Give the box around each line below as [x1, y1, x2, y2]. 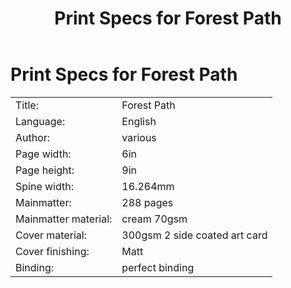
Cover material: [15, 228, 87, 242]
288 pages [121, 195, 174, 209]
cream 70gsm [121, 212, 188, 226]
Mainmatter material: [15, 212, 113, 226]
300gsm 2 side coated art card [121, 228, 268, 242]
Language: [15, 114, 66, 128]
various [121, 130, 157, 144]
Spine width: [15, 179, 75, 193]
